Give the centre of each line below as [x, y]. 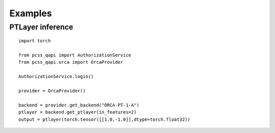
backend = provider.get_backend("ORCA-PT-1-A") [79, 105]
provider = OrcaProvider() [52, 91]
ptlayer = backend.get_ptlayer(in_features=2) [78, 112]
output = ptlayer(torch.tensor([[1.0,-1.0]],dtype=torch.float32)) [104, 119]
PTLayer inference [41, 27]
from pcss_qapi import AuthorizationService [75, 55]
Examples [31, 13]
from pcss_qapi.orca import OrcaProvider [71, 62]
